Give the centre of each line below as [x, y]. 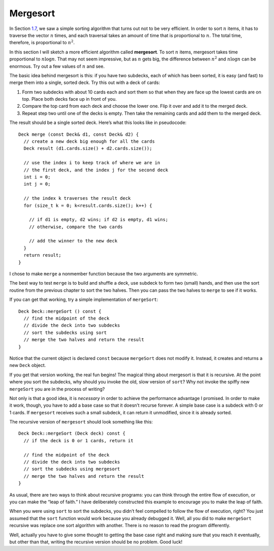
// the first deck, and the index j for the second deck [96, 170]
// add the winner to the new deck [73, 241]
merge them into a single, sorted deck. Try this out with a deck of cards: [85, 83]
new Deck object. [28, 365]
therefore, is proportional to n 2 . [42, 42]
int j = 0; [37, 184]
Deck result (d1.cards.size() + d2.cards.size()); [88, 148]
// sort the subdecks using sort [65, 332]
